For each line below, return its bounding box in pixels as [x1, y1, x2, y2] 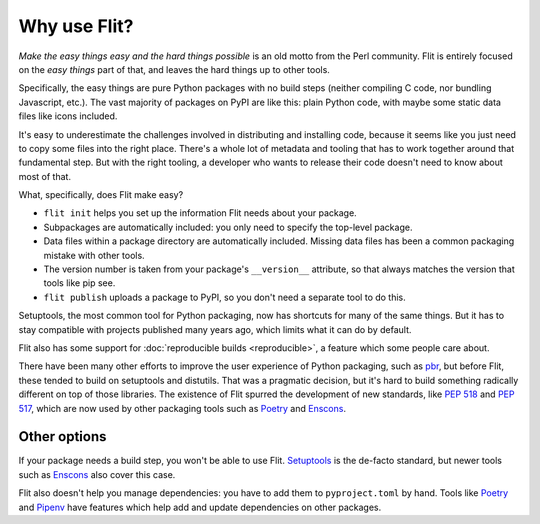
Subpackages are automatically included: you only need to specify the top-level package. [43, 221, 413, 233]
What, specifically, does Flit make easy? [18, 189, 184, 201]
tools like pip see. [43, 277, 116, 289]
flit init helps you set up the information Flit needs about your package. [43, 207, 357, 219]
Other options [18, 428, 107, 445]
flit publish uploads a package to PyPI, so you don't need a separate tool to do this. [43, 291, 407, 303]
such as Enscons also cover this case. [18, 468, 176, 480]
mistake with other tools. [43, 249, 145, 261]
